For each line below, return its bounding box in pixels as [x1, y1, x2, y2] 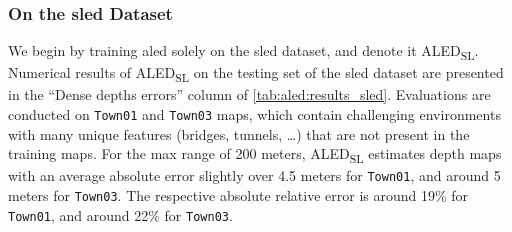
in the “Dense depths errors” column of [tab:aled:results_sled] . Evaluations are [8, 84, 491, 105]
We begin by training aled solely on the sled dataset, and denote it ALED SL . [8, 40, 479, 64]
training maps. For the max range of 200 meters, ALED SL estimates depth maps [8, 143, 502, 167]
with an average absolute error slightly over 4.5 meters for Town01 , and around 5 [8, 165, 501, 186]
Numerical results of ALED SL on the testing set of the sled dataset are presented [8, 62, 504, 86]
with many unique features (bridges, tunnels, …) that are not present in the [8, 123, 470, 144]
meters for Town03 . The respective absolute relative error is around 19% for [8, 185, 469, 206]
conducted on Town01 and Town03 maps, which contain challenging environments [8, 104, 501, 125]
